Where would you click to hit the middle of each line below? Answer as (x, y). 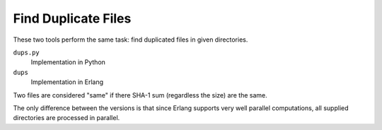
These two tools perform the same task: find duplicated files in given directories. (131, 40)
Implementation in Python (68, 62)
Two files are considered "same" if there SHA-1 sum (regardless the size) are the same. (140, 95)
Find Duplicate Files (72, 18)
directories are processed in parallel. (66, 118)
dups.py (27, 52)
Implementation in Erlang (67, 82)
